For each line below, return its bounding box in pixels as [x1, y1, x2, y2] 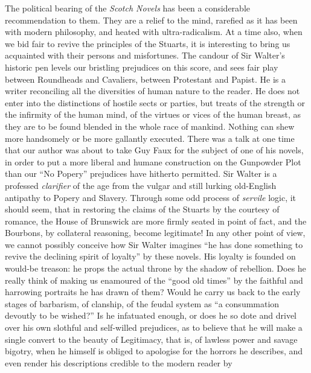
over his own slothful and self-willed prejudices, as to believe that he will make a [5, 321, 303, 334]
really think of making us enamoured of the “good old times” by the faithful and [5, 273, 303, 286]
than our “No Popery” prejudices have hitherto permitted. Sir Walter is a [5, 167, 277, 180]
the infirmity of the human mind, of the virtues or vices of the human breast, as [5, 108, 301, 121]
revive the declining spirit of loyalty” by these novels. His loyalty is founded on [5, 250, 296, 263]
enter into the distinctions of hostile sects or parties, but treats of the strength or [5, 96, 306, 109]
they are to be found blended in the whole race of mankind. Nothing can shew [5, 120, 295, 132]
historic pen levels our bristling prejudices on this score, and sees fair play [5, 60, 278, 73]
